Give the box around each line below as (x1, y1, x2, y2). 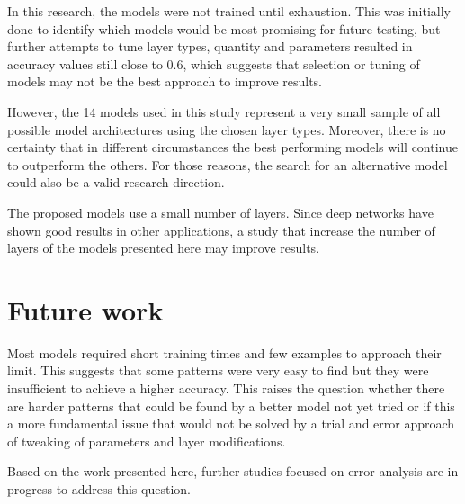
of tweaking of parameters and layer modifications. (7, 431, 286, 450)
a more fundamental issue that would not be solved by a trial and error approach (7, 414, 455, 433)
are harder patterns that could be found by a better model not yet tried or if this (7, 396, 455, 415)
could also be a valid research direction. (7, 173, 225, 192)
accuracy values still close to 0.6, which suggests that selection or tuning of (7, 54, 420, 73)
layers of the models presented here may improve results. (7, 238, 320, 257)
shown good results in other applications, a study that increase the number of (7, 220, 435, 239)
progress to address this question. (7, 480, 191, 498)
